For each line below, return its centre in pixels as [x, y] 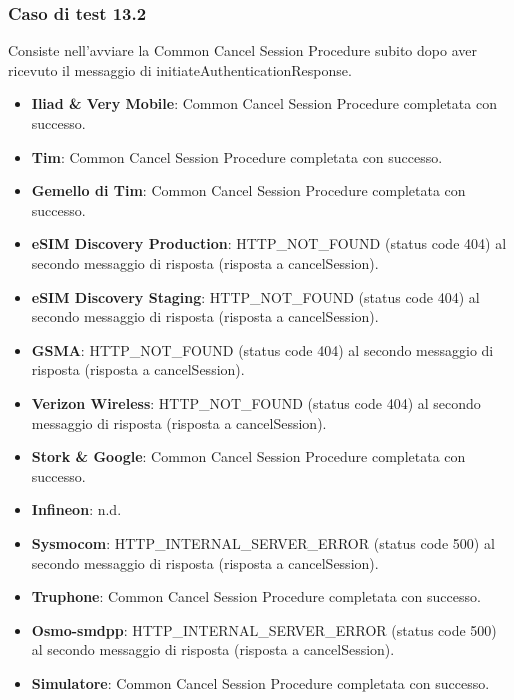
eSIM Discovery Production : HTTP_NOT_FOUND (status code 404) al [269, 243]
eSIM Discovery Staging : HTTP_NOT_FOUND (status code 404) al [255, 296]
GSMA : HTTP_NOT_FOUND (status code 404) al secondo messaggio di [262, 349]
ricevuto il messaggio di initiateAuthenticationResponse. [180, 69]
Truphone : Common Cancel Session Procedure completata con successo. [256, 596]
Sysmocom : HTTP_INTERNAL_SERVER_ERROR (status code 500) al [263, 542]
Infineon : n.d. [76, 509]
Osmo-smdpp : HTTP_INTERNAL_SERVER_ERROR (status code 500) [264, 629]
